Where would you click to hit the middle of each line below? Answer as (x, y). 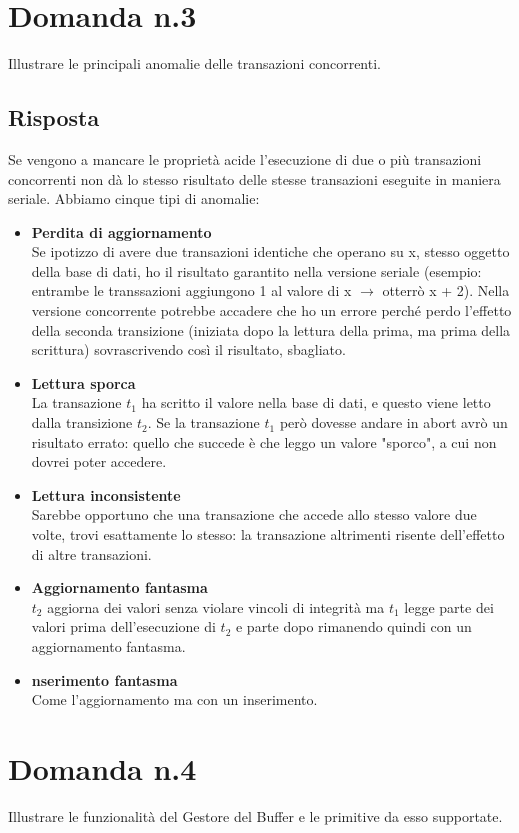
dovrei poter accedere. (99, 461)
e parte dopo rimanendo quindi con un (353, 626)
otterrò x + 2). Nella (446, 290)
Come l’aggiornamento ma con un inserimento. (174, 699)
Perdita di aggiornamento (121, 231)
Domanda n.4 (102, 767)
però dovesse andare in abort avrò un (393, 422)
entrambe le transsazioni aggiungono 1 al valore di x (191, 290)
